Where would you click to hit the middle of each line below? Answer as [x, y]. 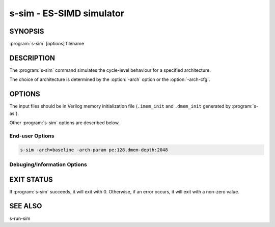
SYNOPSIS [27, 31]
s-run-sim [20, 218]
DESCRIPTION [32, 58]
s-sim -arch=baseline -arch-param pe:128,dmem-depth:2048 [94, 150]
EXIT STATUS [31, 179]
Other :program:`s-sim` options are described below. [64, 123]
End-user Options [32, 136]
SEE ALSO [26, 206]
